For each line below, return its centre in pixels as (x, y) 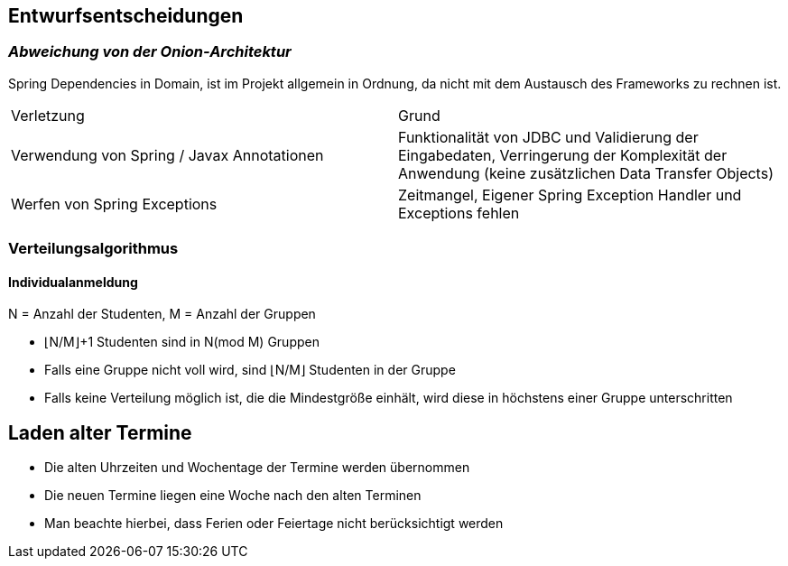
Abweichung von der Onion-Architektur (150, 52)
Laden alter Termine (100, 432)
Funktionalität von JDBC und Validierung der (548, 137)
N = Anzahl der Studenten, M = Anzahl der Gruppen (162, 314)
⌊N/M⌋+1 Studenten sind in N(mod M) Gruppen (182, 342)
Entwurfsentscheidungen (126, 16)
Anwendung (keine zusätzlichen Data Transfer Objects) (586, 173)
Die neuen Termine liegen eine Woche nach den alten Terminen (233, 496)
